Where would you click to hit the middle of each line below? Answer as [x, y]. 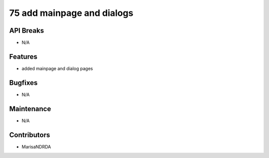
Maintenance [30, 109]
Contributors [30, 135]
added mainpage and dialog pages [57, 68]
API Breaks [27, 31]
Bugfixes [23, 83]
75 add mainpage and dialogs [71, 13]
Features [23, 56]
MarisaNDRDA [36, 147]
